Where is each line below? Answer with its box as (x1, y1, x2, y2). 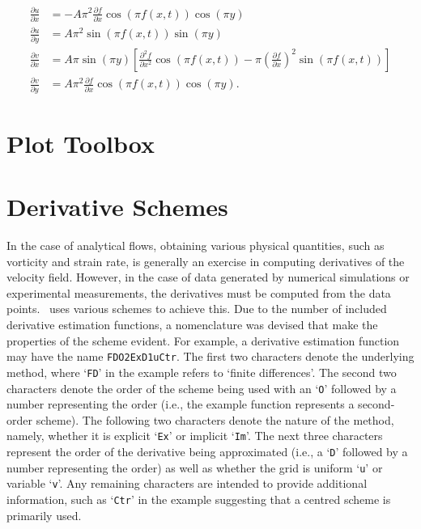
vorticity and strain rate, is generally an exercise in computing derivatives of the (6, 252, 405, 269)
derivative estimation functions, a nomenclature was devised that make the (6, 316, 378, 333)
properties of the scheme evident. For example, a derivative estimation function (6, 332, 400, 349)
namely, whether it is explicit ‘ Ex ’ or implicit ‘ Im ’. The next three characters (6, 427, 383, 444)
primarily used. (6, 506, 82, 523)
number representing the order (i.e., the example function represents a (6, 396, 355, 413)
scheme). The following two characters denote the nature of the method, (36, 411, 394, 428)
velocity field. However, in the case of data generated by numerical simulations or (6, 269, 410, 286)
